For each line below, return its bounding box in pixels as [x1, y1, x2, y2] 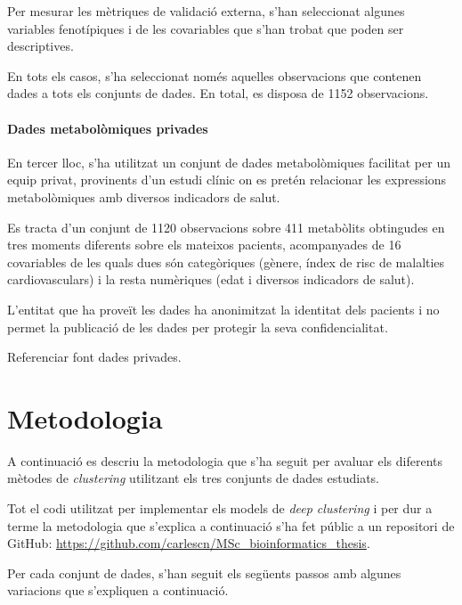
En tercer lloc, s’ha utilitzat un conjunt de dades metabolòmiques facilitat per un [7, 152, 450, 171]
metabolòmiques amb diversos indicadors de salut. [7, 187, 280, 206]
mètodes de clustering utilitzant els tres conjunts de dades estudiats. [7, 469, 379, 487]
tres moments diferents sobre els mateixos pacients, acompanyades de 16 [7, 235, 401, 254]
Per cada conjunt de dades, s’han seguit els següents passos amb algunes [7, 563, 401, 582]
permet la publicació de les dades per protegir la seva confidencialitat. [7, 317, 388, 336]
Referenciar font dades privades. [7, 347, 182, 366]
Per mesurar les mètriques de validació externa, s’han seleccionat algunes [7, 2, 405, 20]
